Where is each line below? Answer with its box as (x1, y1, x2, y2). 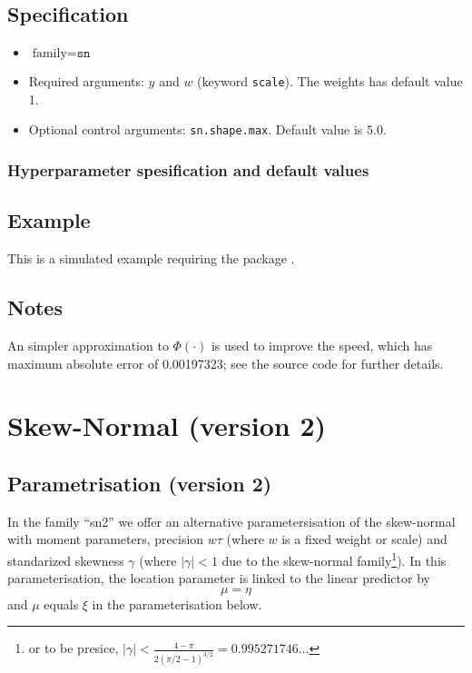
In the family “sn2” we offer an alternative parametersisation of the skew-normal (7, 511, 456, 530)
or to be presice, (28, 638, 119, 658)
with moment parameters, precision (7, 529, 204, 549)
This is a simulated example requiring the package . (7, 249, 295, 268)
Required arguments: (28, 72, 144, 91)
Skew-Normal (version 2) (7, 407, 327, 444)
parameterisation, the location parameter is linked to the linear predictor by (7, 569, 430, 588)
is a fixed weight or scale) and (281, 529, 447, 549)
